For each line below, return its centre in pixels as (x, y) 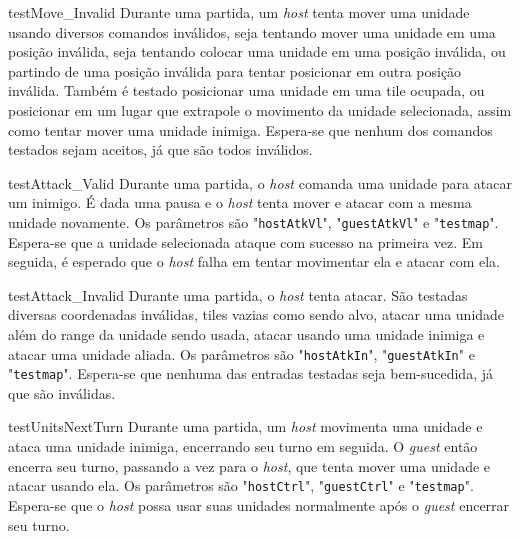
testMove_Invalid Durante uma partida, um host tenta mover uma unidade (239, 12)
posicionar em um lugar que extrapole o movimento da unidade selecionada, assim (260, 109)
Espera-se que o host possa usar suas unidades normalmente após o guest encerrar (259, 504)
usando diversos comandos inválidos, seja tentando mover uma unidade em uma (252, 31)
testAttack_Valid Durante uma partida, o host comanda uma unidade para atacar (260, 182)
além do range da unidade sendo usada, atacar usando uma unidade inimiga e (246, 333)
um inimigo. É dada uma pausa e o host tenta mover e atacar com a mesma (240, 202)
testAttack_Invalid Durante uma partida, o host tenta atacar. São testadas (238, 294)
